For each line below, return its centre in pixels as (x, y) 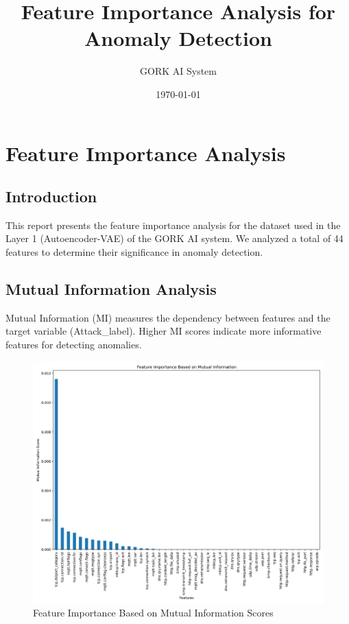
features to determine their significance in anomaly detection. (134, 252)
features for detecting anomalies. (74, 345)
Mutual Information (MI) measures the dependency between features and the (168, 317)
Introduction (51, 196)
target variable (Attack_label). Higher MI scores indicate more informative (164, 331)
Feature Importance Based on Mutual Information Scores (153, 613)
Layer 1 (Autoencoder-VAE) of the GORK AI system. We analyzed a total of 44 (174, 238)
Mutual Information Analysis (111, 289)
